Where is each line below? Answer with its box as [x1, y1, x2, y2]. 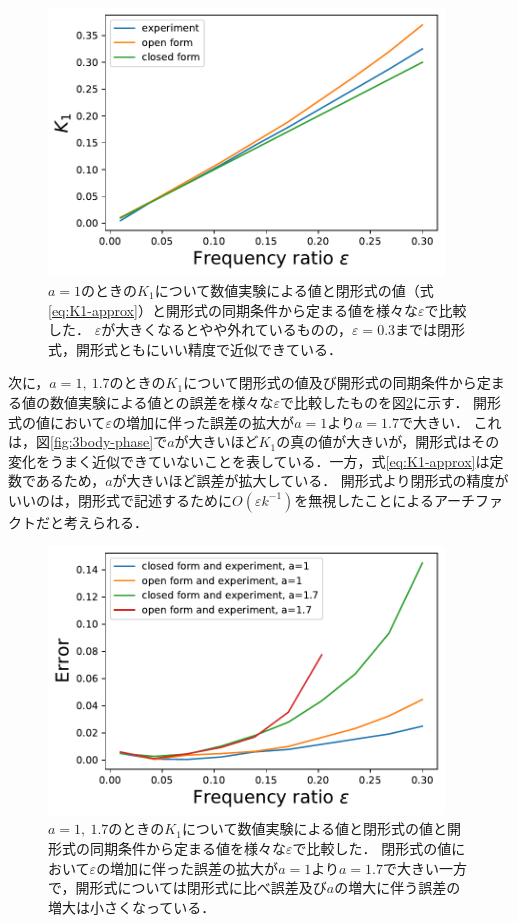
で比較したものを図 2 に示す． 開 [279, 391, 488, 412]
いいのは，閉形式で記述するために [8, 489, 232, 510]
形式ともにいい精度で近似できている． [89, 338, 342, 359]
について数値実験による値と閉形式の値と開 [181, 818, 462, 839]
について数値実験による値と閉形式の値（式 [154, 279, 434, 300]
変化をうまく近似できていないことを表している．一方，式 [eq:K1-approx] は [8, 450, 490, 471]
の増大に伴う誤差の [334, 877, 461, 898]
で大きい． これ [398, 411, 502, 432]
